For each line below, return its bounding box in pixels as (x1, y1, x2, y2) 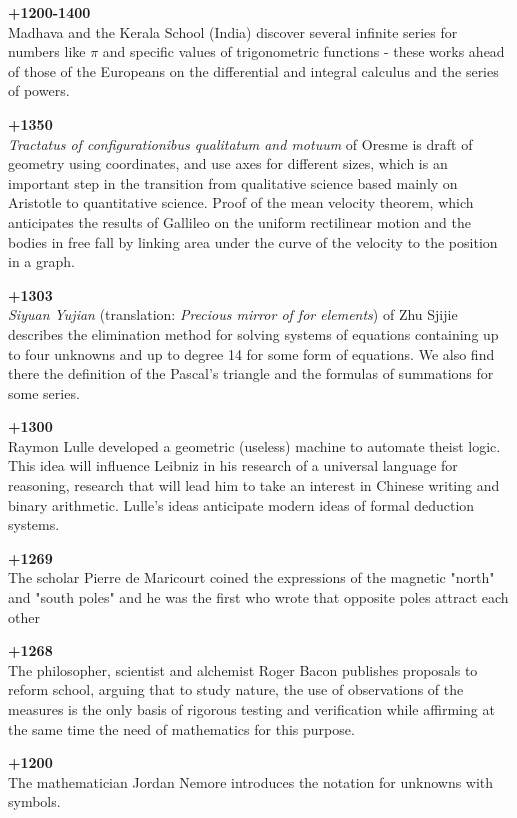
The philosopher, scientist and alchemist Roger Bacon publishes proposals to (8, 659, 478, 680)
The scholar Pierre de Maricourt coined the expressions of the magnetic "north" (8, 567, 495, 588)
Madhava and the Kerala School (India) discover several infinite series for (8, 21, 458, 42)
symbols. (8, 791, 61, 812)
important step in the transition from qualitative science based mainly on (8, 172, 458, 193)
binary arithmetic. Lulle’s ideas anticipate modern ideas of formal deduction (8, 494, 475, 515)
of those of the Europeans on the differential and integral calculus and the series (8, 60, 499, 81)
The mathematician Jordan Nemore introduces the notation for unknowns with (8, 771, 494, 792)
